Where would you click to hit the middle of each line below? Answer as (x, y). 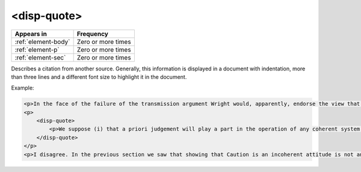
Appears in (31, 34)
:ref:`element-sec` (40, 57)
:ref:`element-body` (42, 41)
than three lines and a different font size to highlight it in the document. (99, 77)
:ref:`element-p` (37, 49)
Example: (23, 88)
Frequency (92, 34)
